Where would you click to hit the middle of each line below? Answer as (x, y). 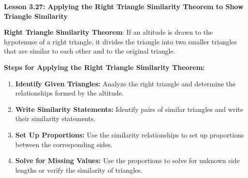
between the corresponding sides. (64, 144)
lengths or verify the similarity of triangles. (79, 170)
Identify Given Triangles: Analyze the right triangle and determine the (125, 83)
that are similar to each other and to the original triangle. (90, 51)
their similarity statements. (55, 118)
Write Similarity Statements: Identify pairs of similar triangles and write (129, 109)
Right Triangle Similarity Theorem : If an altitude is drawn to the (109, 32)
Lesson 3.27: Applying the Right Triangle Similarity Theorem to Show (124, 6)
